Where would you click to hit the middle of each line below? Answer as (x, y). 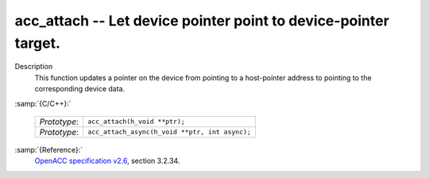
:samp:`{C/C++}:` (43, 103)
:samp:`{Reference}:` (49, 149)
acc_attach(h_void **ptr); (137, 122)
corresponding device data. (80, 89)
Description (34, 67)
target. (38, 43)
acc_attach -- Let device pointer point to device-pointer (202, 21)
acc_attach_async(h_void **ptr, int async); (170, 132)
